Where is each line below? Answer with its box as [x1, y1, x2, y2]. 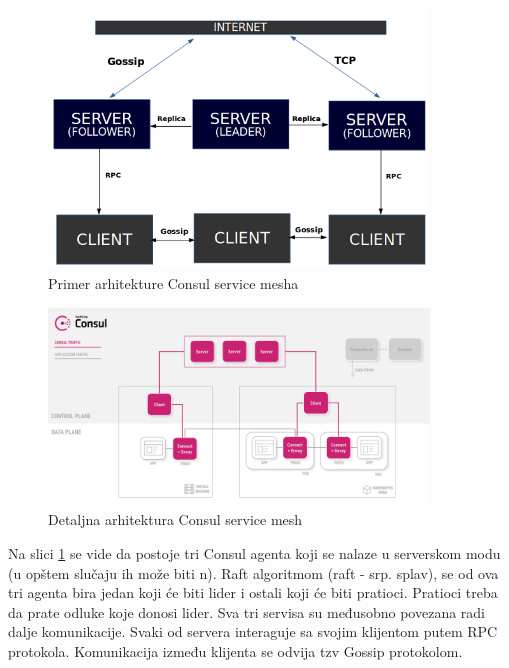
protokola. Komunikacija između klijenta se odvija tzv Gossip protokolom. [8, 640, 463, 661]
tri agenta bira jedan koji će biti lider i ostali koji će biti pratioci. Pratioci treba [8, 582, 498, 603]
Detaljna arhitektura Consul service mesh [48, 509, 303, 530]
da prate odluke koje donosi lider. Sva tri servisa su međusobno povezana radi [8, 601, 485, 622]
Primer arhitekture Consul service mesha [48, 272, 299, 293]
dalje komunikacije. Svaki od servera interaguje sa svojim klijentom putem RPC [8, 621, 498, 642]
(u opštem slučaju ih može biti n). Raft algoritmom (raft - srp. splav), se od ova [8, 562, 499, 583]
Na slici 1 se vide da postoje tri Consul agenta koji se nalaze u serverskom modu [8, 543, 501, 563]
